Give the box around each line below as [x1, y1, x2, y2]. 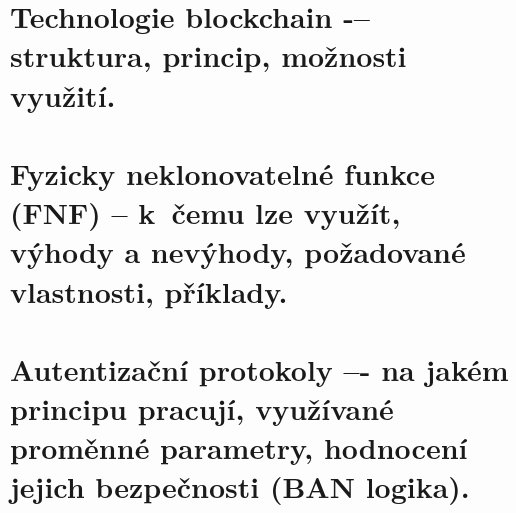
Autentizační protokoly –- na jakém [10, 348, 509, 389]
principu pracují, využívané [10, 388, 394, 429]
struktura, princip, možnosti [10, 35, 407, 76]
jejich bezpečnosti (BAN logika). [10, 466, 470, 507]
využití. [10, 74, 116, 115]
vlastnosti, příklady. [10, 270, 288, 311]
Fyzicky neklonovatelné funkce [10, 152, 435, 193]
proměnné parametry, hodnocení [10, 427, 468, 468]
